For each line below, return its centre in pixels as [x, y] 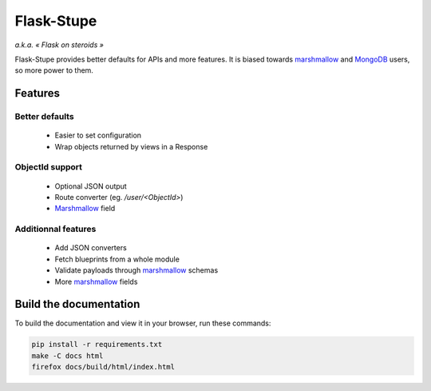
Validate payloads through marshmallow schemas [136, 270]
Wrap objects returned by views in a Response [131, 146]
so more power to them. [54, 70]
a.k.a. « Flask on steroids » [59, 45]
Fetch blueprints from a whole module [117, 259]
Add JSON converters [91, 248]
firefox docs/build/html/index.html [103, 367]
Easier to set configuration [98, 135]
